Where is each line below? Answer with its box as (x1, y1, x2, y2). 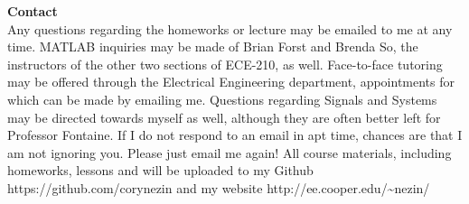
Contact (7, 2, 58, 20)
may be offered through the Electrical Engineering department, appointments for (7, 72, 455, 91)
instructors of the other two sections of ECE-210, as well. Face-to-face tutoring (7, 54, 443, 73)
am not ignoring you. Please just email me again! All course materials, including (7, 143, 452, 162)
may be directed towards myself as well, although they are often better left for (7, 107, 441, 126)
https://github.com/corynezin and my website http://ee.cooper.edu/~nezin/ (7, 178, 430, 197)
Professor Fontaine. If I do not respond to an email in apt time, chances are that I (7, 125, 463, 144)
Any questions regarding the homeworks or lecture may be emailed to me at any (7, 19, 453, 38)
